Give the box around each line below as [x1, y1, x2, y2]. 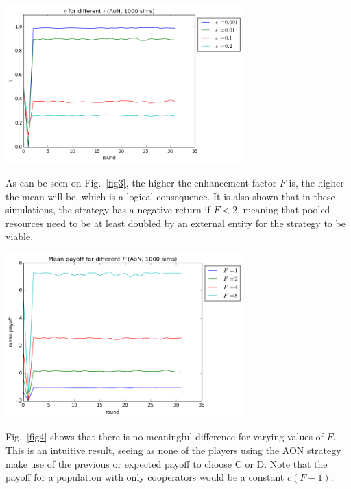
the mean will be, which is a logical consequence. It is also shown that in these [5, 189, 335, 203]
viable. [5, 229, 34, 243]
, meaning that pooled [237, 202, 330, 217]
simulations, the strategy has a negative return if [5, 202, 210, 217]
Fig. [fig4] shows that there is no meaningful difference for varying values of [5, 429, 324, 444]
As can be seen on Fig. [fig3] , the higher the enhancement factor [5, 175, 277, 189]
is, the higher [289, 175, 344, 189]
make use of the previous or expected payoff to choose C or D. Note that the [5, 456, 328, 470]
